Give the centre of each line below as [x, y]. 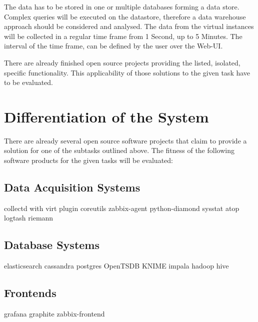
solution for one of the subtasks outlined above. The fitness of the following [119, 150]
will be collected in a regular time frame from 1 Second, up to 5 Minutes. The [123, 36]
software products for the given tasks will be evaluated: [88, 160]
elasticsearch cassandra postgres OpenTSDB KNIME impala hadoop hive [116, 266]
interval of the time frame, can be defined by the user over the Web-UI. [113, 46]
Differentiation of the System [106, 116]
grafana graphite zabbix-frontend [54, 314]
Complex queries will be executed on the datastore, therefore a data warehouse [125, 16]
